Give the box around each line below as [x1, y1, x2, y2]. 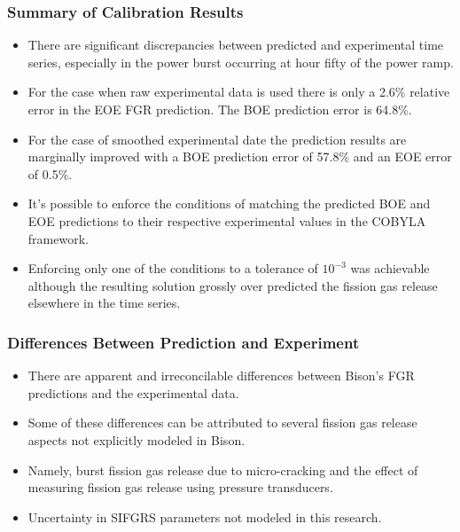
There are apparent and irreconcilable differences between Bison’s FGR [27, 366, 415, 385]
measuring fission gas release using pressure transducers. [27, 478, 333, 497]
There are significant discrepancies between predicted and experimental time [27, 35, 444, 54]
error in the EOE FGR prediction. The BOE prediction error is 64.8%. [27, 100, 412, 118]
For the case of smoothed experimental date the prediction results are [27, 129, 407, 148]
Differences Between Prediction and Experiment [7, 331, 360, 353]
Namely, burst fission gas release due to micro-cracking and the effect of [27, 460, 418, 479]
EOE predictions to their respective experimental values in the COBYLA [27, 211, 426, 230]
